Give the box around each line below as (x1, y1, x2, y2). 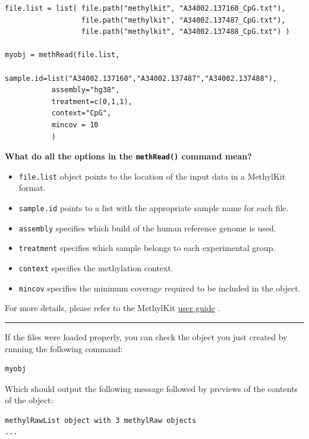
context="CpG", (51, 109, 111, 118)
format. (18, 181, 46, 194)
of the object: (5, 394, 53, 406)
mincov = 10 (51, 120, 99, 129)
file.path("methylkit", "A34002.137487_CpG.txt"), (81, 15, 286, 24)
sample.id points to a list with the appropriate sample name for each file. (18, 202, 289, 214)
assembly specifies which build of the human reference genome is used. (18, 221, 276, 234)
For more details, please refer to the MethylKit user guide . (5, 302, 220, 314)
